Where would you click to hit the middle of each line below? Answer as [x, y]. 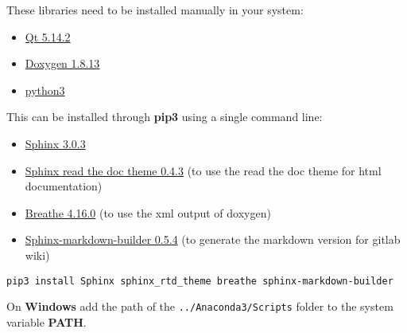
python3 [45, 90]
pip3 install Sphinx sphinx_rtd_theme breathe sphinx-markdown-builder [200, 281]
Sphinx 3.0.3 [55, 143]
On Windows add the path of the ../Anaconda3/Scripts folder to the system [200, 306]
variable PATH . [47, 321]
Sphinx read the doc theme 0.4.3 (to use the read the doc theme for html [203, 170]
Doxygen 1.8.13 [62, 63]
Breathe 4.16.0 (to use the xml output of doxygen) [148, 212]
